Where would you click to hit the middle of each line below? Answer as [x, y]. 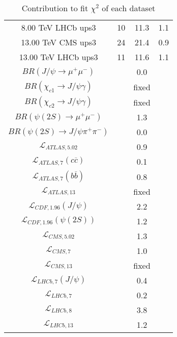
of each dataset [129, 8]
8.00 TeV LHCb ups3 [58, 27]
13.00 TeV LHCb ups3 [58, 57]
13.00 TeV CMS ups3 [58, 42]
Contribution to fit [55, 8]
